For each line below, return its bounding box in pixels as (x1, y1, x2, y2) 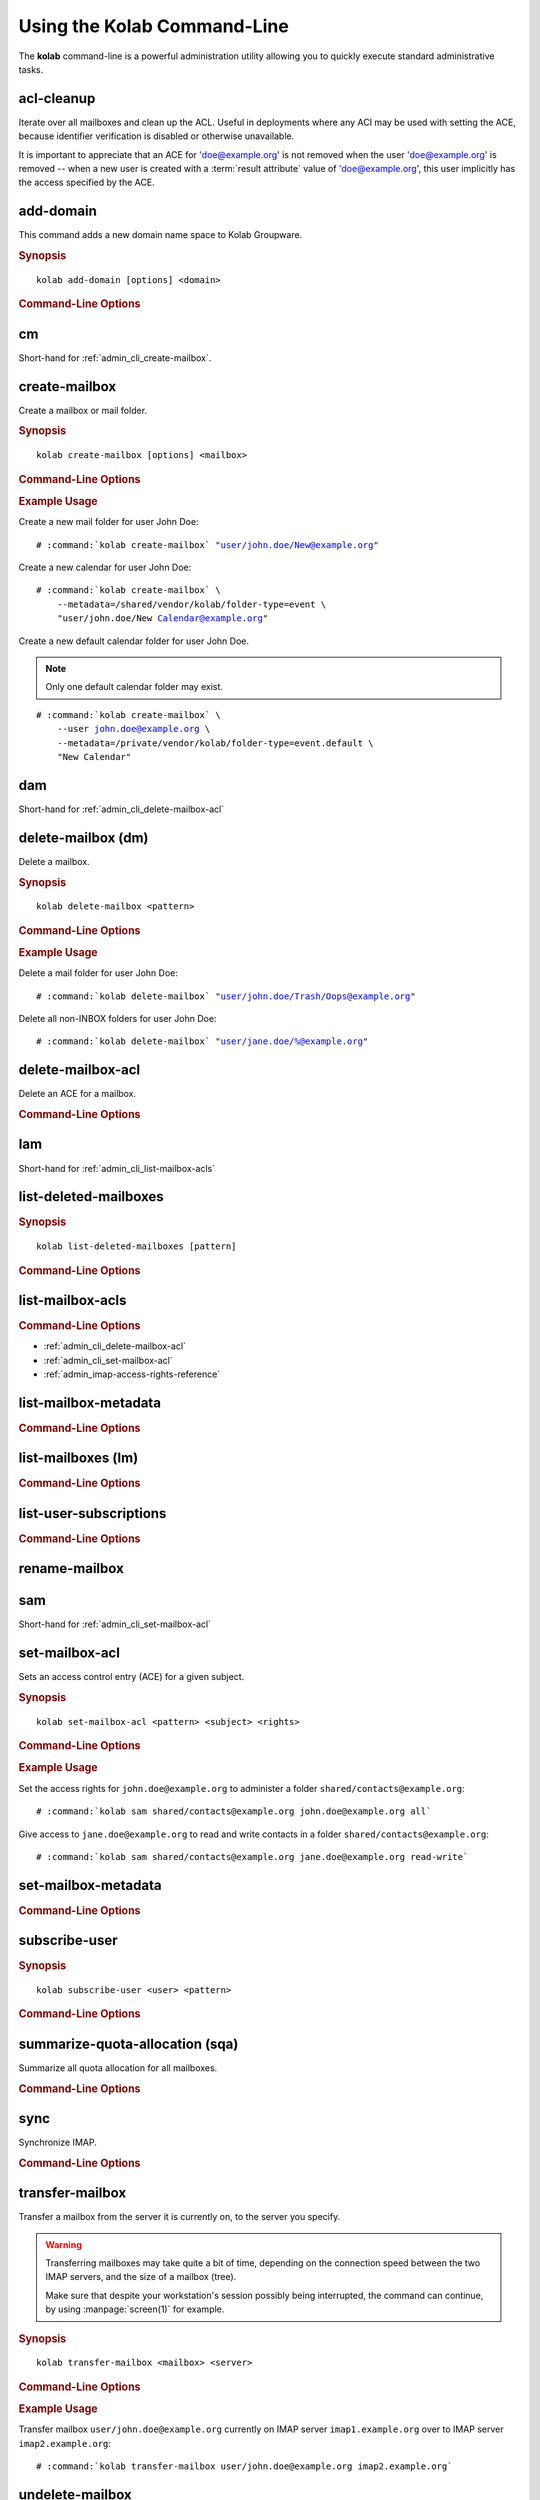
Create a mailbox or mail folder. (18, 404, 148, 416)
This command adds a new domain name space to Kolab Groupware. (18, 229, 303, 241)
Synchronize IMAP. (18, 2136, 97, 2149)
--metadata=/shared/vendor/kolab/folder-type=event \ (56, 598, 327, 610)
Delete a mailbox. (18, 855, 90, 867)
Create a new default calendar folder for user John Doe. (18, 635, 250, 647)
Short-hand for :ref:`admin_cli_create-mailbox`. (18, 351, 212, 364)
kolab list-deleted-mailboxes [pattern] (36, 1241, 237, 1252)
